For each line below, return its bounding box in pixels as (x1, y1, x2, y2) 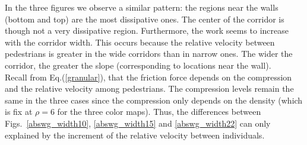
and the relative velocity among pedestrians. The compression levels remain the (5, 82, 294, 95)
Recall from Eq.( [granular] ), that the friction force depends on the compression (5, 70, 292, 83)
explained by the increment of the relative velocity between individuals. (5, 128, 265, 141)
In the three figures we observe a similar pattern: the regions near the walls (5, 1, 278, 13)
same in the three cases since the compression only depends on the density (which (5, 94, 303, 106)
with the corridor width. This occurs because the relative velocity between (5, 36, 275, 48)
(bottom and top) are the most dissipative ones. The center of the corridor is (5, 12, 284, 25)
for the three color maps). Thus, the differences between (57, 105, 261, 118)
